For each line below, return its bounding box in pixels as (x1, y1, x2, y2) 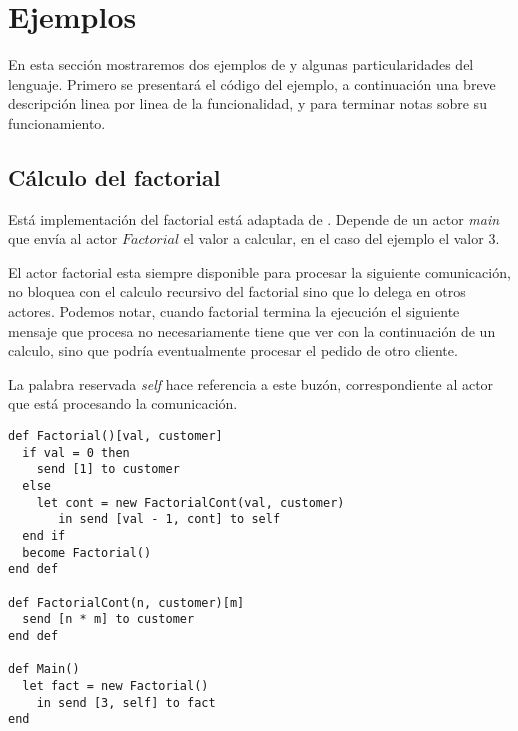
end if (22, 528, 66, 543)
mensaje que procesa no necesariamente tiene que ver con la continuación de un (8, 320, 496, 341)
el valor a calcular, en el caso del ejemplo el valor (183, 228, 484, 249)
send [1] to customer (36, 462, 180, 477)
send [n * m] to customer (22, 612, 195, 627)
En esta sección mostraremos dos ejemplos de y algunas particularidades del (8, 54, 474, 75)
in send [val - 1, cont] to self (58, 512, 281, 527)
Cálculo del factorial (8, 161, 221, 192)
